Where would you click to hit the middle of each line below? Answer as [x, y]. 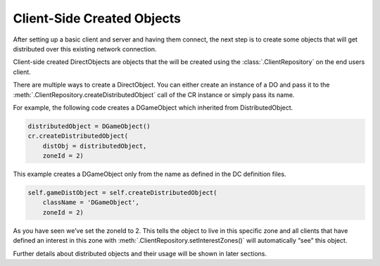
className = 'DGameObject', [91, 203]
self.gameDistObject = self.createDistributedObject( [122, 193]
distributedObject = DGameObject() [89, 126]
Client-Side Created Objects [97, 18]
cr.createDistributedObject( [78, 136]
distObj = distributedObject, [95, 146]
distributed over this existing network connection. [85, 49]
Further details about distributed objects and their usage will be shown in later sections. [140, 253]
